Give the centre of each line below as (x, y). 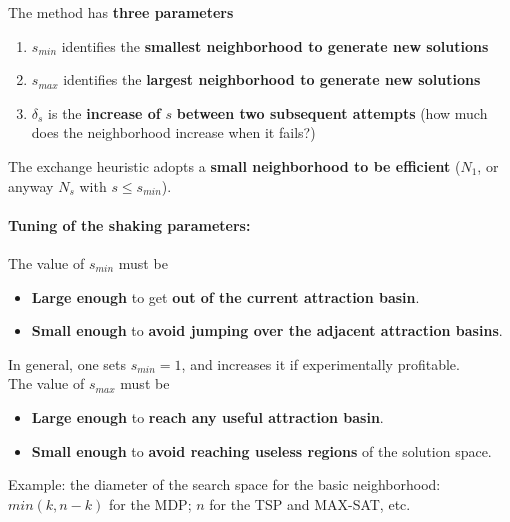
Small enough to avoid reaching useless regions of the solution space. (261, 450)
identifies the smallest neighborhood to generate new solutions (275, 45)
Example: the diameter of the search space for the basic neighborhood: (224, 484)
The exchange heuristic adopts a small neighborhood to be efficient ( (234, 165)
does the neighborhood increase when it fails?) (173, 132)
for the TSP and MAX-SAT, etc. (310, 503)
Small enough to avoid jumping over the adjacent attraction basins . (267, 330)
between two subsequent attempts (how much (332, 112)
